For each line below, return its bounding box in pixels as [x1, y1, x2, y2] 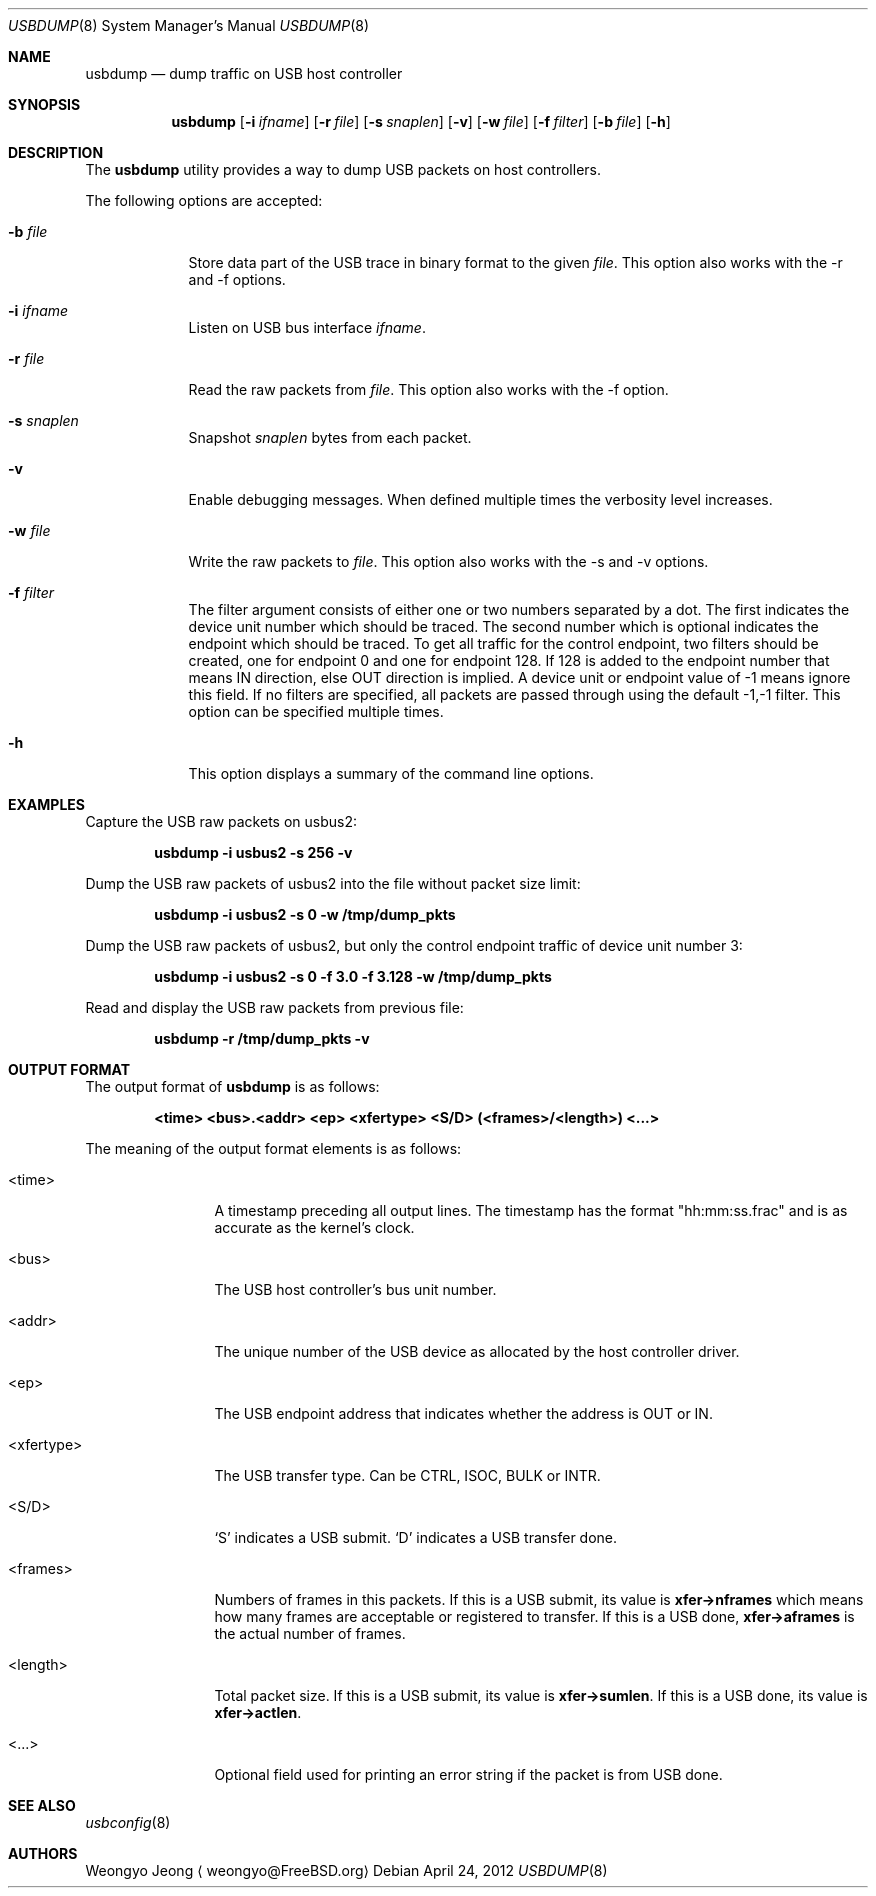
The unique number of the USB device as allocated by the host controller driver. [214, 1343, 740, 1360]
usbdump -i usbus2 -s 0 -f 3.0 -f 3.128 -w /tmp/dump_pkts [154, 968, 552, 985]
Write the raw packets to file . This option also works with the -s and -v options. [188, 553, 709, 570]
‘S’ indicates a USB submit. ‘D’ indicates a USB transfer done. [214, 1529, 618, 1546]
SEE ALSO [8, 1797, 76, 1814]
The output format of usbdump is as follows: [85, 1078, 380, 1095]
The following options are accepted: [85, 192, 323, 209]
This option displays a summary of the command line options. [188, 765, 594, 782]
